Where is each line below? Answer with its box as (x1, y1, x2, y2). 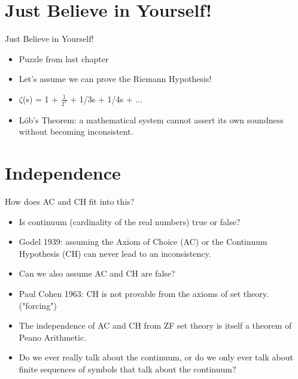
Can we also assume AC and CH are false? (19, 267, 175, 280)
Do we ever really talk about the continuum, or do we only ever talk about (19, 351, 293, 363)
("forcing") (19, 299, 57, 311)
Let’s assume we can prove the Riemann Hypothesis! (19, 72, 212, 85)
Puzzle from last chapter (19, 52, 109, 65)
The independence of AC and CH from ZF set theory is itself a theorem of (19, 319, 292, 332)
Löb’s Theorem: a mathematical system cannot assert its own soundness (19, 113, 284, 126)
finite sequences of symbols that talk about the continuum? (19, 363, 236, 375)
